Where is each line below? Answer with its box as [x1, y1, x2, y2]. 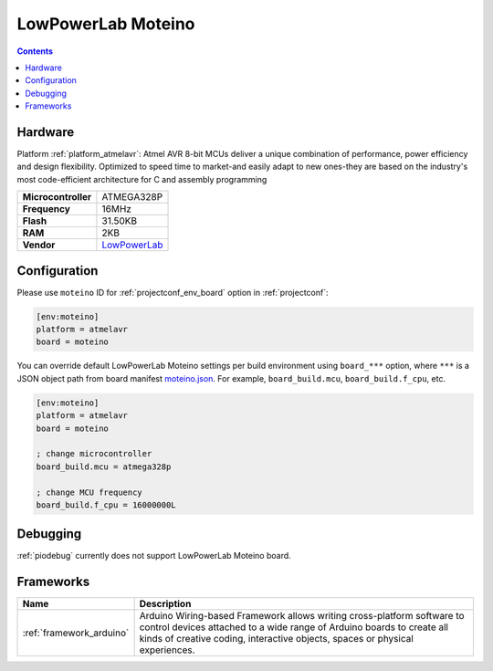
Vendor [22, 238, 56, 251]
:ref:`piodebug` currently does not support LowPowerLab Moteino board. [16, 550, 291, 561]
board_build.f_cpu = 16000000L [36, 499, 177, 510]
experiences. [139, 644, 195, 656]
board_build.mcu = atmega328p [36, 461, 172, 472]
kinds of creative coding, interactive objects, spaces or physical [139, 633, 414, 645]
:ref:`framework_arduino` [22, 626, 130, 639]
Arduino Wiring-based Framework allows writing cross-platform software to [139, 610, 465, 623]
